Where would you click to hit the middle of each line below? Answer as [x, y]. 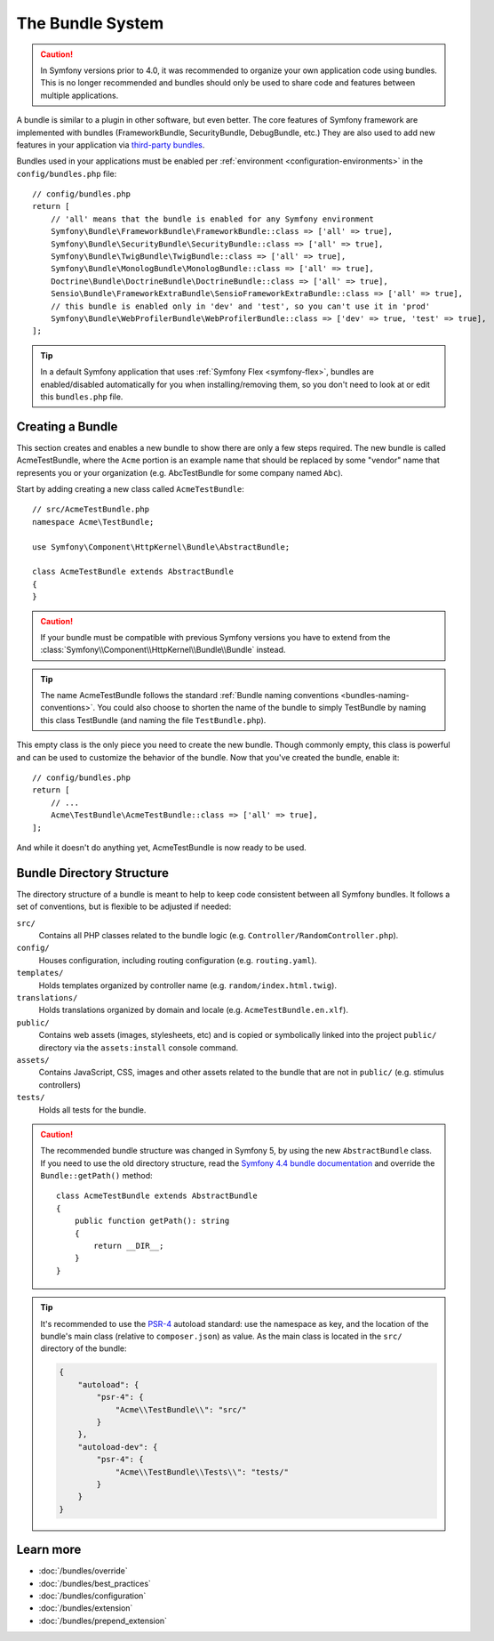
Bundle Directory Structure [92, 873]
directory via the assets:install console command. [139, 1047]
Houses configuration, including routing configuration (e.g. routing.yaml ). [178, 960]
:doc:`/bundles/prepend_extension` [103, 1621]
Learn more [49, 1550]
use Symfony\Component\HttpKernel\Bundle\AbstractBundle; [161, 547]
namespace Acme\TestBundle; [93, 522]
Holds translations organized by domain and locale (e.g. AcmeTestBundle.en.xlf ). [193, 1010]
